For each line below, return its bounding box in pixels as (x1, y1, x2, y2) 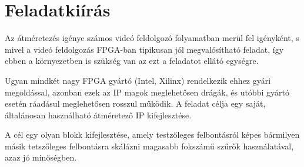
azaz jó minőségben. (5, 151, 77, 163)
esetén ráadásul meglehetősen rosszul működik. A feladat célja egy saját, (5, 97, 266, 110)
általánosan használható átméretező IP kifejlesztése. (5, 108, 192, 121)
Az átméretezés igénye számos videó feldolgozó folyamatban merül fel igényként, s (5, 32, 299, 44)
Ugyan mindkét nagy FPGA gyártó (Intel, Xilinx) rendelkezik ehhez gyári (5, 74, 271, 86)
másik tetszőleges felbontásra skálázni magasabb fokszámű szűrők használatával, (5, 139, 294, 152)
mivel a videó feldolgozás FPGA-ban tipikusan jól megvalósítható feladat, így (5, 43, 284, 55)
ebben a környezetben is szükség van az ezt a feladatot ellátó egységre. (5, 54, 259, 67)
